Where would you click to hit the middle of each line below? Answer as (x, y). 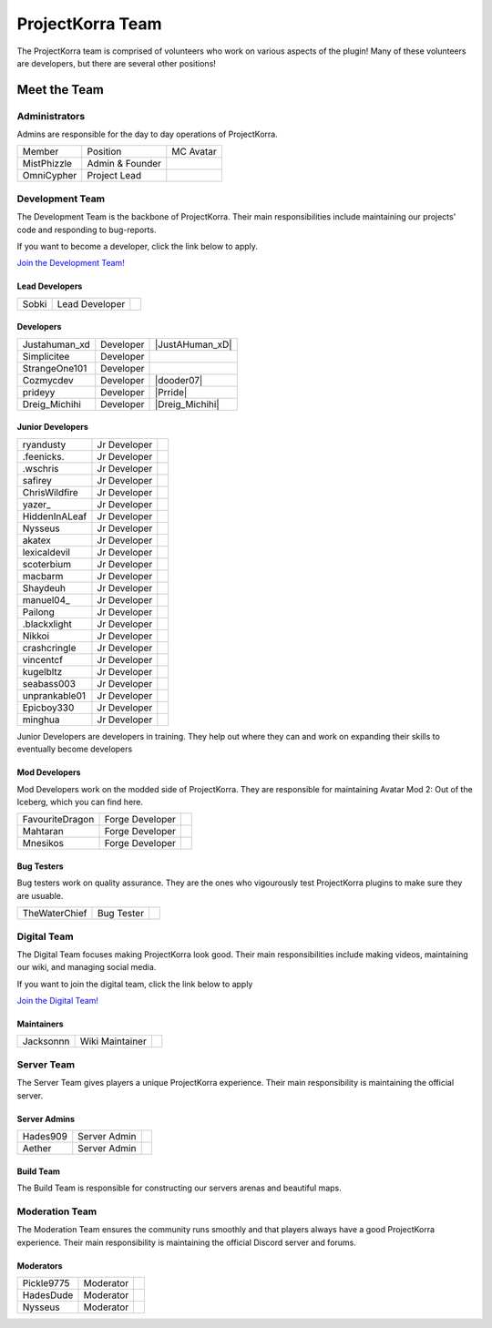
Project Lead (114, 176)
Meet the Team (60, 90)
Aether (37, 1148)
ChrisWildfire (51, 492)
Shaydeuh (44, 587)
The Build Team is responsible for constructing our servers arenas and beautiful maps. (179, 1188)
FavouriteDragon (58, 820)
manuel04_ (46, 599)
